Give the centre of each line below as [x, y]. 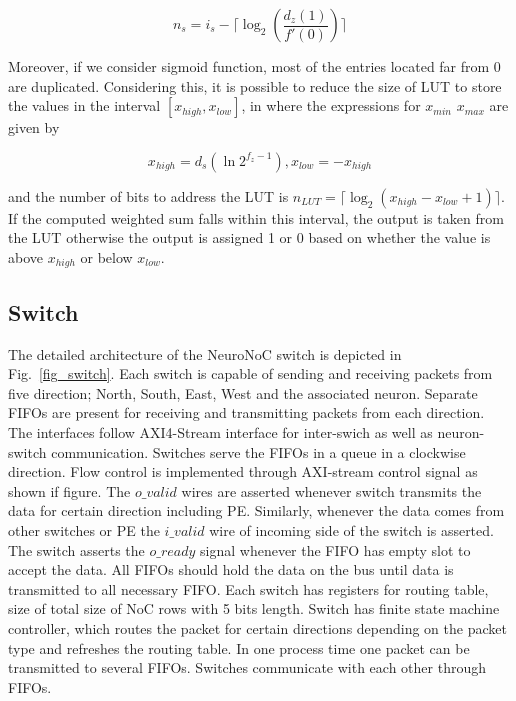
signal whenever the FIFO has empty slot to [335, 549]
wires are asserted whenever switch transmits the [331, 490]
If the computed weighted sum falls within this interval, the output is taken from [256, 217]
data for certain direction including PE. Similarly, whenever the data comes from [256, 510]
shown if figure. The [69, 490]
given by [34, 127]
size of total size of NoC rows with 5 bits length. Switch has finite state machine [254, 608]
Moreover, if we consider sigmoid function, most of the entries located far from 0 [254, 66]
